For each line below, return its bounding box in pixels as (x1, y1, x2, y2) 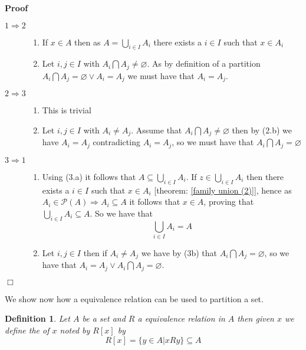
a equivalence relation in (137, 312, 225, 325)
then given (237, 312, 274, 325)
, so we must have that (172, 136, 254, 148)
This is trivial (42, 104, 91, 116)
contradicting (93, 136, 140, 148)
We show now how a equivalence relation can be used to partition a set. (5, 292, 264, 305)
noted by (60, 324, 90, 336)
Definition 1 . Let (5, 312, 70, 325)
